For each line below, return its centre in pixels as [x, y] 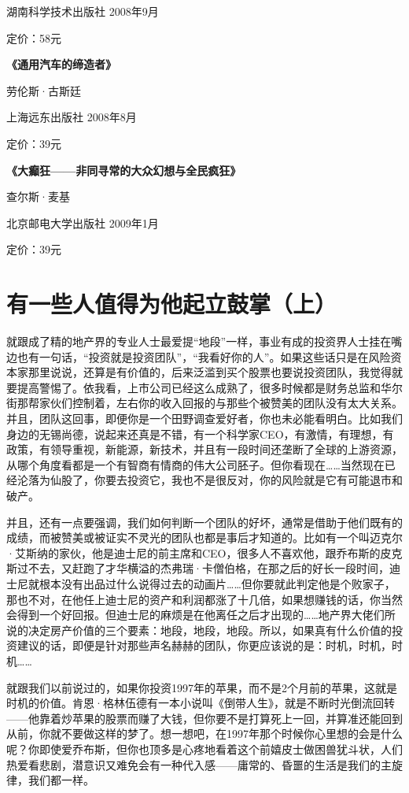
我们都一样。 [61, 780]
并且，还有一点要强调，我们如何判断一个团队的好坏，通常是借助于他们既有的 [204, 522]
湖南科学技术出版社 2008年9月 [83, 11]
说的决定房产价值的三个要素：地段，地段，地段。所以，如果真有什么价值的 [199, 630]
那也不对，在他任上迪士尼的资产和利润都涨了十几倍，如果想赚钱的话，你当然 [204, 599]
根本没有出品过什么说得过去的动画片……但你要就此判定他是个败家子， [217, 583]
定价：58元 [34, 37]
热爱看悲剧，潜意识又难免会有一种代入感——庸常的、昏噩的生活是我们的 [193, 764]
